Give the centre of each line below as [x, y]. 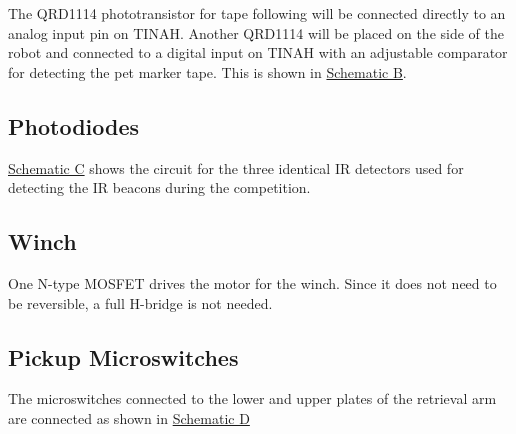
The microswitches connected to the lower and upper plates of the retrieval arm [252, 398]
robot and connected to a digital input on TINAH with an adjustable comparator [258, 52]
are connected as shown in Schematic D [129, 417]
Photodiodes [74, 125]
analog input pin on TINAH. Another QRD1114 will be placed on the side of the [256, 32]
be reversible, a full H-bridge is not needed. [140, 302]
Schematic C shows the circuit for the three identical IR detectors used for [236, 167]
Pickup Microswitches [123, 356]
